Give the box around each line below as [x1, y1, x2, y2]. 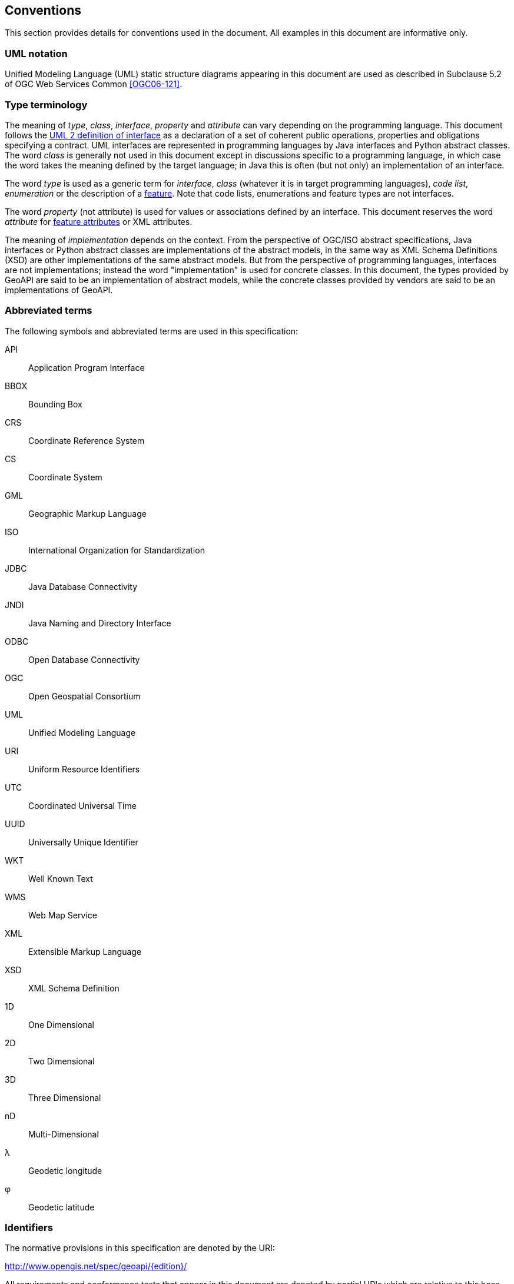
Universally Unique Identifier [28, 837, 138, 847]
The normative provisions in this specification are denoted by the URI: [5, 1243, 275, 1253]
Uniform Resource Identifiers [28, 764, 140, 774]
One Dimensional [28, 1019, 94, 1030]
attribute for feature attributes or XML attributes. [5, 216, 193, 227]
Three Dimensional [28, 1092, 101, 1103]
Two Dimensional [28, 1056, 95, 1066]
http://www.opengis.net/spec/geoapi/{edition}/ [5, 1261, 187, 1272]
